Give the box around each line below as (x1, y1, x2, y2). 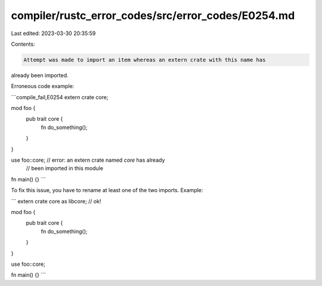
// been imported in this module (26, 165, 104, 172)
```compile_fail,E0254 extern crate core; (11, 93, 109, 100)
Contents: (11, 40, 35, 48)
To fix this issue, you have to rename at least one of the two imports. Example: (11, 187, 203, 194)
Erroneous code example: (11, 83, 75, 90)
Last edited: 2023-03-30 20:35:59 (11, 30, 96, 37)
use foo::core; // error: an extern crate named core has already (11, 156, 165, 164)
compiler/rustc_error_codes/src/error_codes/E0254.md (11, 9, 295, 22)
